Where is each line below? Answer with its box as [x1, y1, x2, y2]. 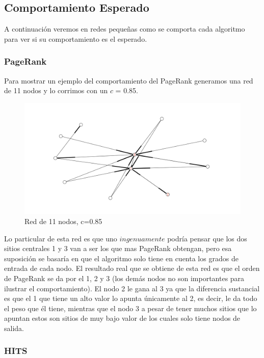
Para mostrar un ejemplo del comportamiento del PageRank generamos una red [4, 75, 253, 86]
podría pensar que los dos [167, 233, 247, 243]
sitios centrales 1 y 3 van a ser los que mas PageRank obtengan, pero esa [4, 243, 232, 254]
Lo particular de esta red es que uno [4, 233, 117, 243]
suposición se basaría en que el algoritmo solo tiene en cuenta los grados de [4, 253, 239, 263]
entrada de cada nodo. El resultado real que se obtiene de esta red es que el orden [4, 263, 260, 273]
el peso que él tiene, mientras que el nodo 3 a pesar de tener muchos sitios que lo [4, 302, 257, 313]
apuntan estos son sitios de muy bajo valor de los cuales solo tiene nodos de [4, 313, 241, 323]
